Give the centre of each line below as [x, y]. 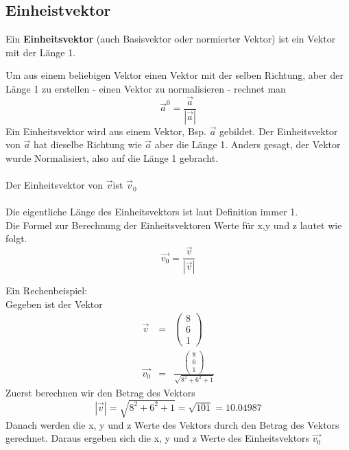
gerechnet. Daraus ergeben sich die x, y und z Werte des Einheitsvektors [158, 438]
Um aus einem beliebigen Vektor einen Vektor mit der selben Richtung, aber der [174, 75]
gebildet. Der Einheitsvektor [279, 131]
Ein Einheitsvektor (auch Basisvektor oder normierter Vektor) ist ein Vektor [171, 39]
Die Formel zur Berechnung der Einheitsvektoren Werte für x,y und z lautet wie [174, 225]
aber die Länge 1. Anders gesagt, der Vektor [248, 144]
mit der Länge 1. [41, 52]
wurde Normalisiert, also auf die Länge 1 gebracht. [112, 157]
